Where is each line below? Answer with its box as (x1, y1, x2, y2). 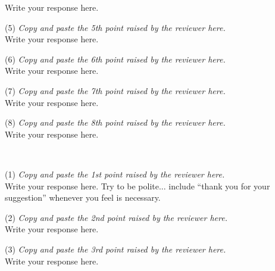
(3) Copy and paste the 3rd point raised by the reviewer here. (5, 242, 226, 255)
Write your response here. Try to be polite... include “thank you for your (5, 179, 270, 192)
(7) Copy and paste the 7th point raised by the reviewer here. (5, 84, 226, 96)
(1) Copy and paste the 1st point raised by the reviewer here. (5, 167, 225, 180)
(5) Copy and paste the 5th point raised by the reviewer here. (5, 21, 226, 33)
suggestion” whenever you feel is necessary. (5, 191, 161, 204)
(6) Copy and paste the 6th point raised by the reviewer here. (5, 52, 226, 65)
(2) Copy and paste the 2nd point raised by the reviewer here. (5, 211, 227, 223)
